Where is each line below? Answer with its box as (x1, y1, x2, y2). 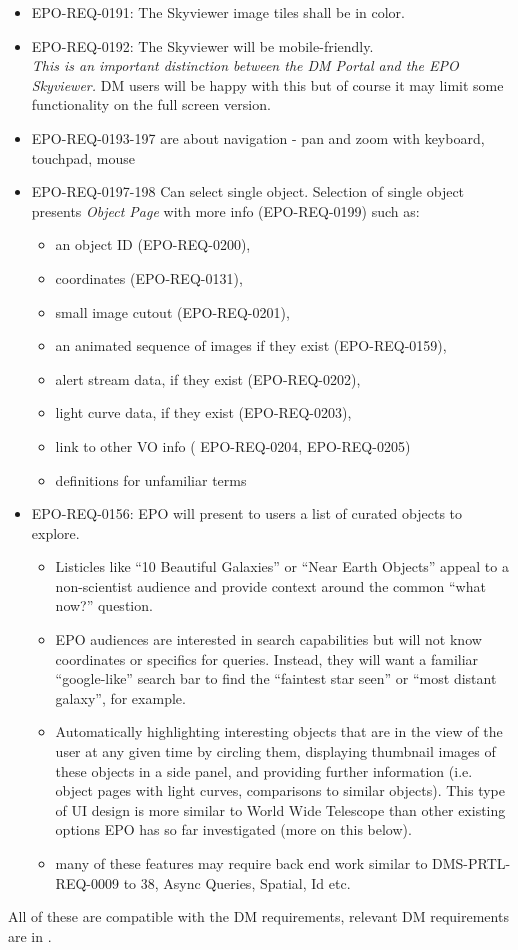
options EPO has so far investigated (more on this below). (55, 819, 412, 840)
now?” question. (55, 595, 153, 616)
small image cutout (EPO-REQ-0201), (55, 301, 290, 322)
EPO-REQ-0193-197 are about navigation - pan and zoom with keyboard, (31, 127, 485, 148)
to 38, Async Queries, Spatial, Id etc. (123, 872, 351, 893)
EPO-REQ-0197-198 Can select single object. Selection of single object (31, 181, 465, 202)
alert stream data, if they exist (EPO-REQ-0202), (55, 368, 361, 389)
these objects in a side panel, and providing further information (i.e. (55, 760, 473, 781)
